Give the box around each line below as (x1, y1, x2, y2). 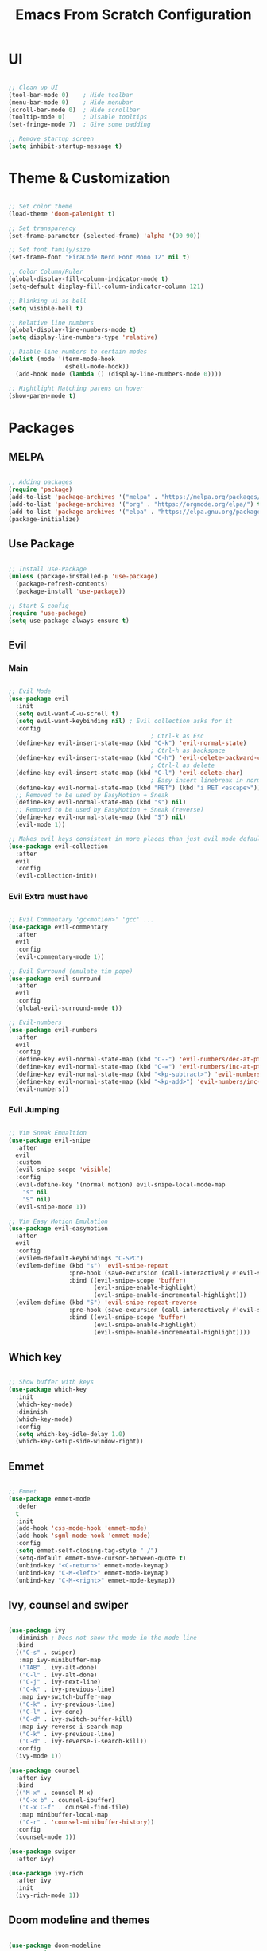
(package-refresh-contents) (15, 580, 109, 588)
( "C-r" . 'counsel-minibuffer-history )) (18, 1818, 155, 1827)
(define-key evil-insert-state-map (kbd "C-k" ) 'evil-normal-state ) (15, 739, 247, 747)
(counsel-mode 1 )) (15, 1832, 77, 1841)
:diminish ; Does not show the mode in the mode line (15, 1634, 197, 1642)
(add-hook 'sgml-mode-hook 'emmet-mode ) (15, 1532, 151, 1540)
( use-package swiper (8, 1848, 77, 1856)
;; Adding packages (8, 478, 73, 486)
